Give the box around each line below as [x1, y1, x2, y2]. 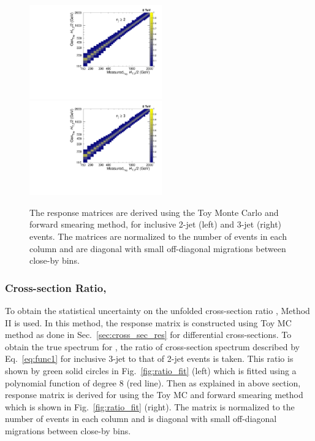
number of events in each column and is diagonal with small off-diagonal [5, 412, 277, 425]
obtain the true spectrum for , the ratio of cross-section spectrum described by [5, 340, 300, 353]
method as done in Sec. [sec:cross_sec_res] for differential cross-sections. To [5, 328, 292, 341]
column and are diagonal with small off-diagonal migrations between [29, 242, 286, 255]
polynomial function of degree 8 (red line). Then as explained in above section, [5, 376, 301, 389]
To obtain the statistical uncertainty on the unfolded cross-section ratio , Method [5, 304, 310, 316]
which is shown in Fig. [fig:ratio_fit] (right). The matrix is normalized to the [5, 400, 295, 413]
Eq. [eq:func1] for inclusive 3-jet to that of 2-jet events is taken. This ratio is [5, 352, 294, 365]
